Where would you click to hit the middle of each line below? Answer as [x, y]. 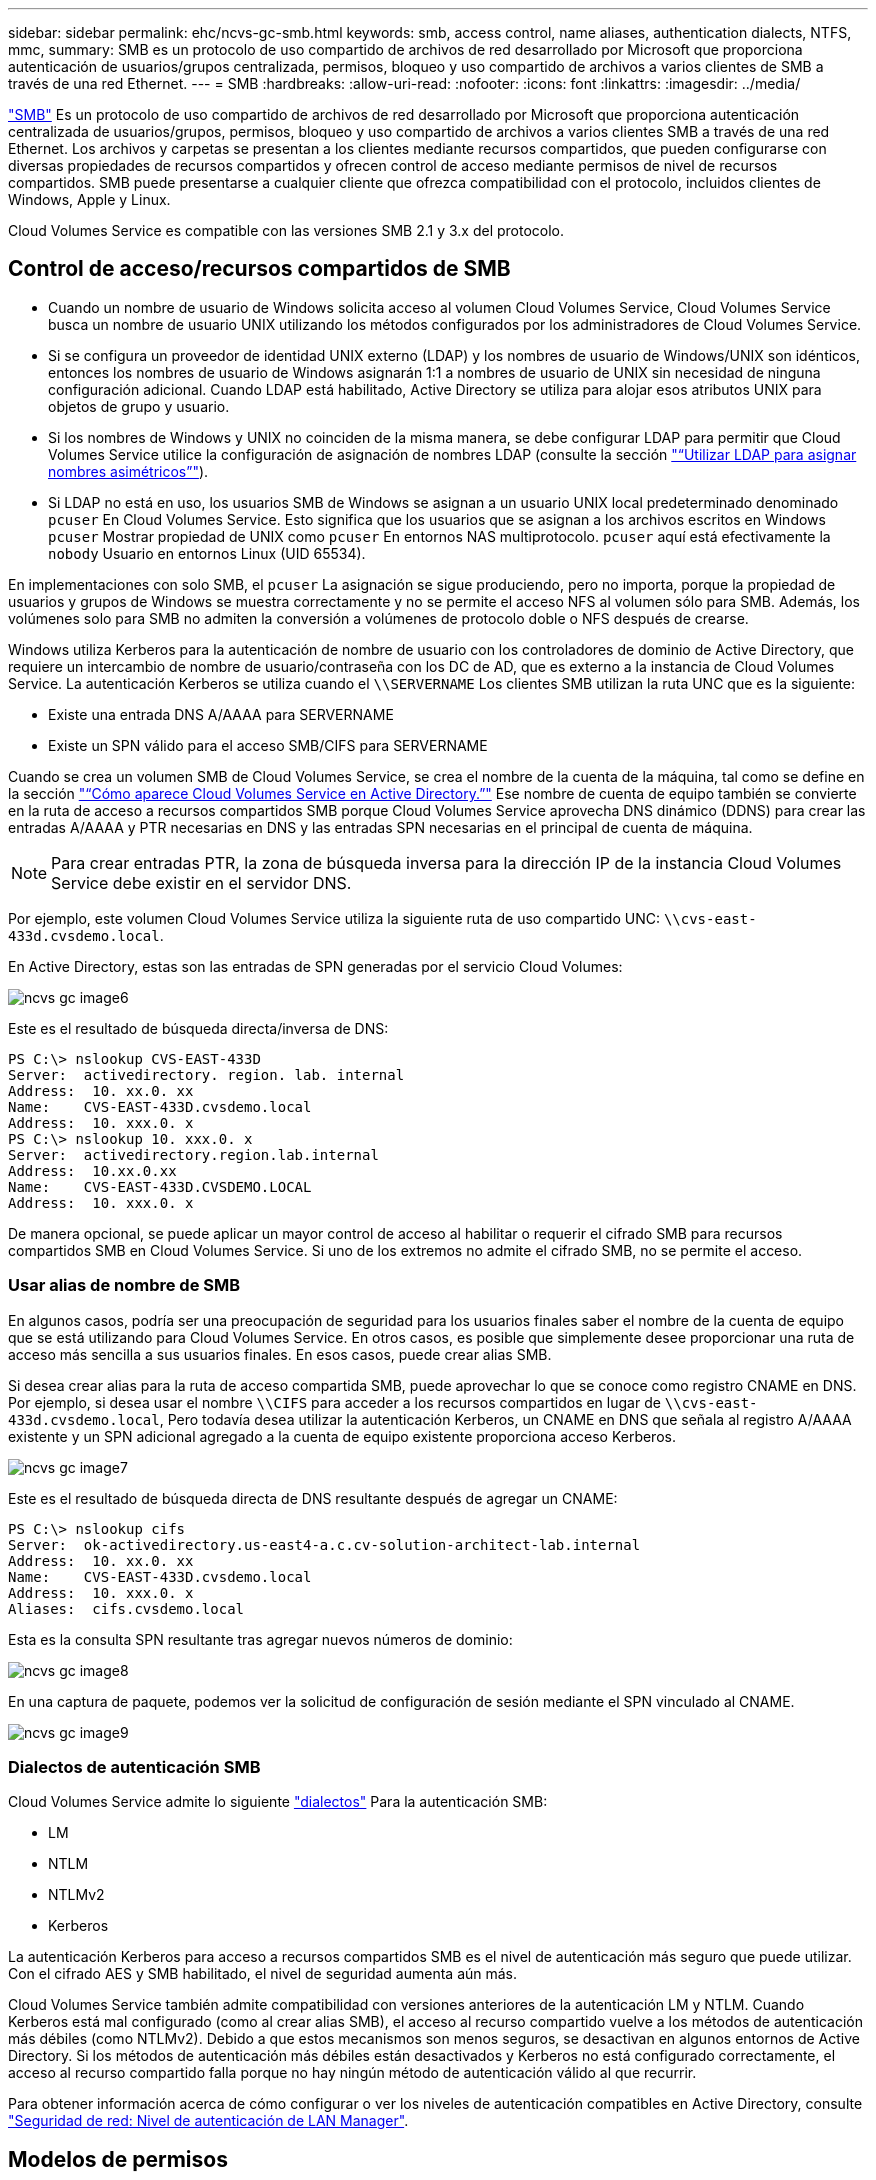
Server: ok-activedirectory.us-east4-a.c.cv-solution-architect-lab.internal [324, 1544]
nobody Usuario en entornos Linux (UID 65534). [207, 553]
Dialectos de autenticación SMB [134, 1766]
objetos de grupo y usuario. [139, 406]
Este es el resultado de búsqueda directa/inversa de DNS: [198, 1028]
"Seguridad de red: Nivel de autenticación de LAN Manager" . [208, 2121]
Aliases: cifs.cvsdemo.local [126, 1608]
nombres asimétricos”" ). [128, 471]
